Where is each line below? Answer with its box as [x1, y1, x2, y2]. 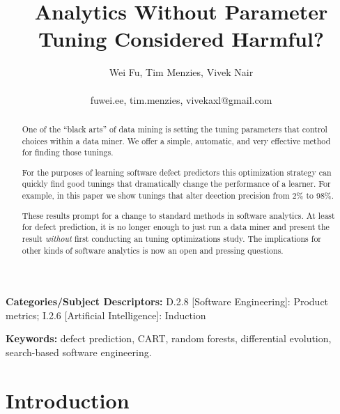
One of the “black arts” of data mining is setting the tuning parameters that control [22, 123, 327, 135]
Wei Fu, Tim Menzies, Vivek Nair [109, 65, 254, 79]
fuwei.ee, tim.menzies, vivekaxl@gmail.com [90, 92, 272, 107]
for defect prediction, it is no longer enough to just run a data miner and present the [22, 221, 330, 233]
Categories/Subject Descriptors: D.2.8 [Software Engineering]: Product [6, 294, 329, 309]
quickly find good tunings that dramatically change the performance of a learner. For [22, 178, 331, 190]
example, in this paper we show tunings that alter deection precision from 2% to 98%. [22, 190, 334, 201]
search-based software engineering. [6, 345, 152, 360]
